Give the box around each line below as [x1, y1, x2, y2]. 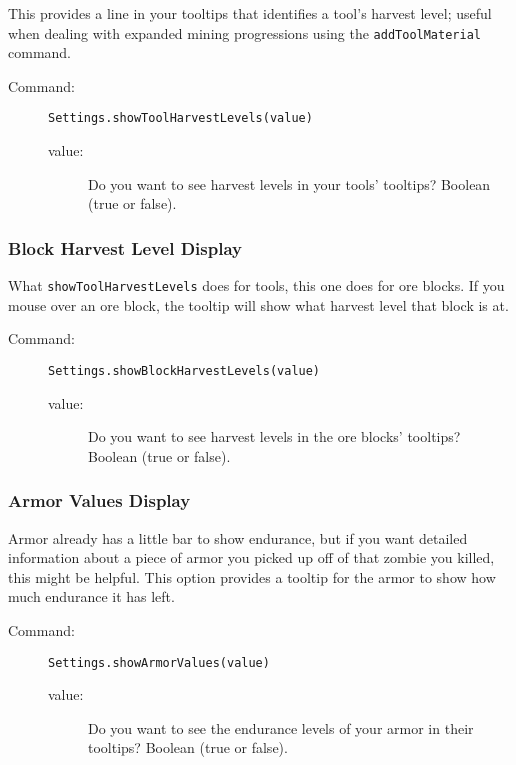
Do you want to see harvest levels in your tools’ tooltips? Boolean [88, 173, 491, 194]
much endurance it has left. [8, 586, 175, 607]
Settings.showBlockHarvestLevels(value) [48, 363, 321, 378]
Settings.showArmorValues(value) [48, 655, 270, 670]
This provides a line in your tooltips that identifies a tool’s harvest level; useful [8, 3, 492, 23]
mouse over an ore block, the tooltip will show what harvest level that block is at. [8, 294, 509, 315]
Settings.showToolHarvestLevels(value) [48, 111, 313, 126]
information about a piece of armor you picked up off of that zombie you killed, [8, 547, 495, 568]
